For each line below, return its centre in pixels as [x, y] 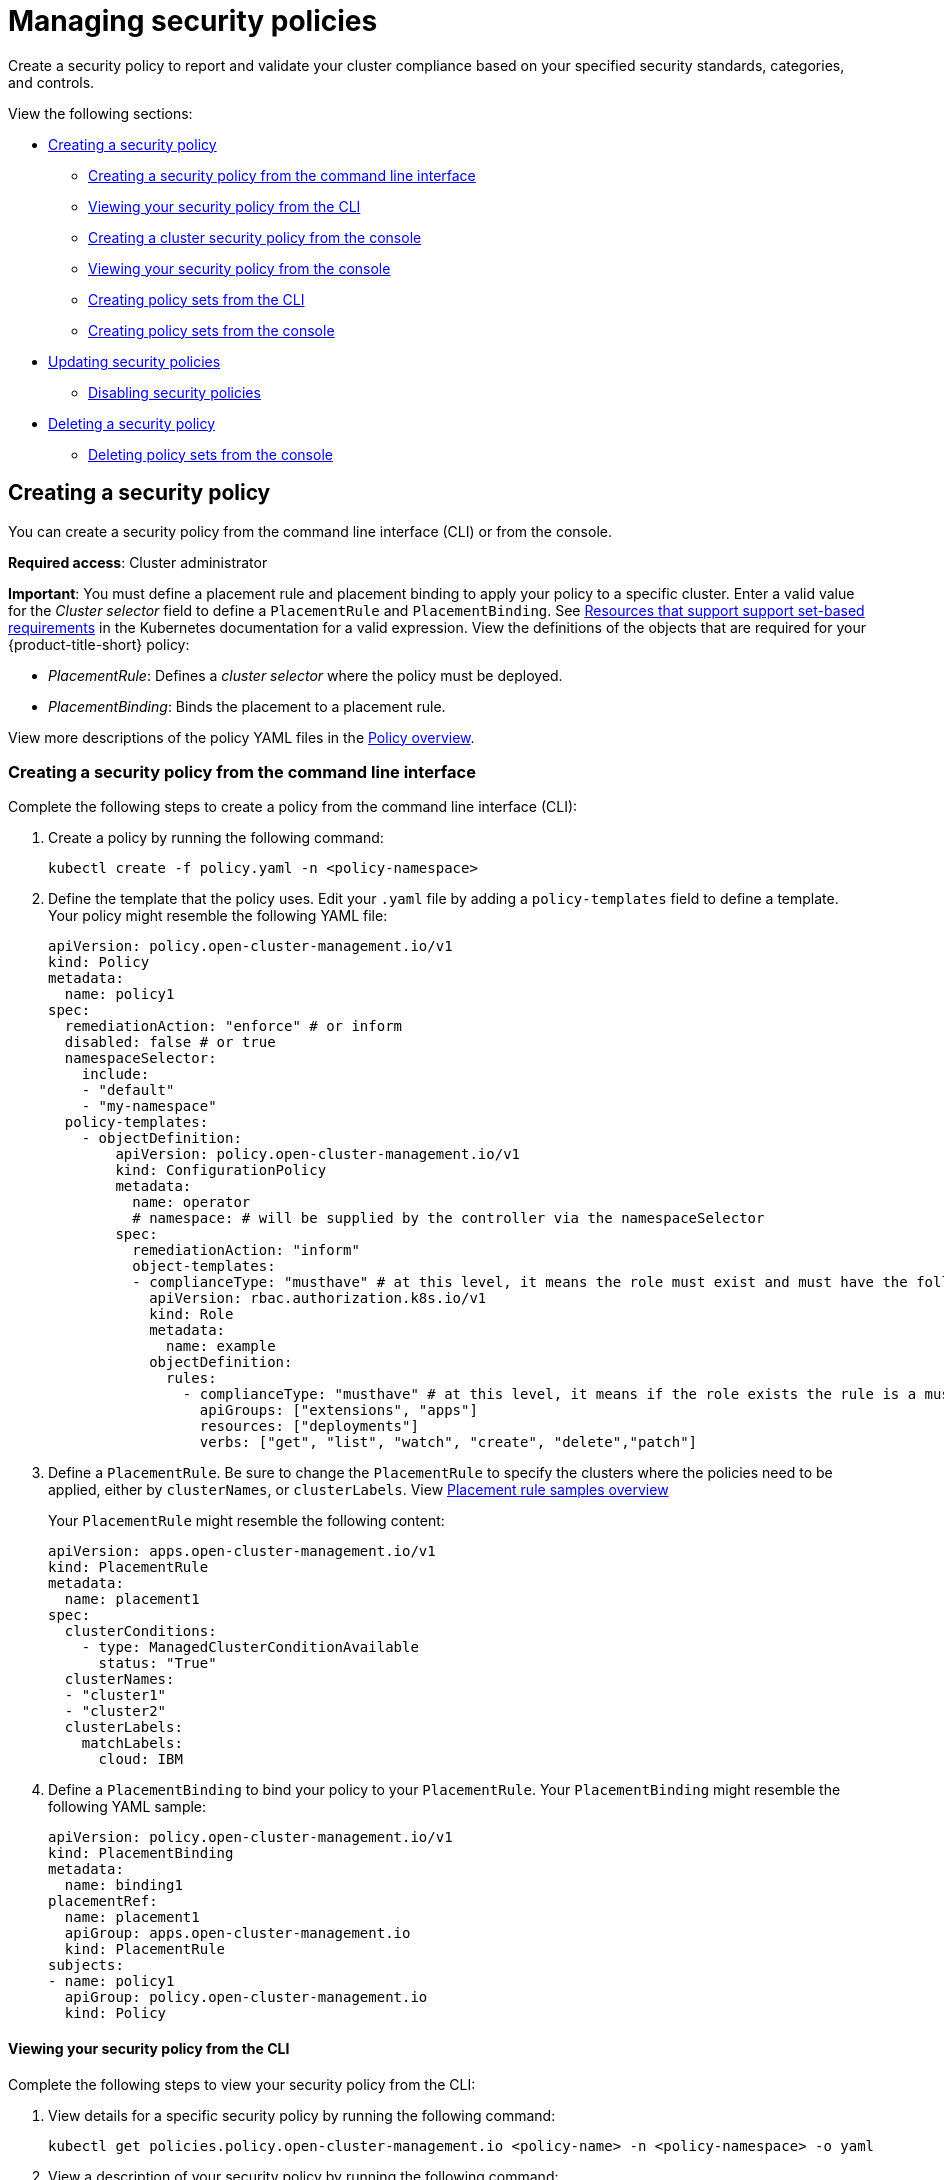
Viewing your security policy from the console [239, 268]
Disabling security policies [174, 392]
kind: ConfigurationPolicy [221, 1170]
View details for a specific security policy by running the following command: [302, 2115]
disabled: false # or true [170, 1042]
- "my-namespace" [149, 1106]
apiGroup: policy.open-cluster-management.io [246, 1997]
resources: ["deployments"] [309, 1426]
